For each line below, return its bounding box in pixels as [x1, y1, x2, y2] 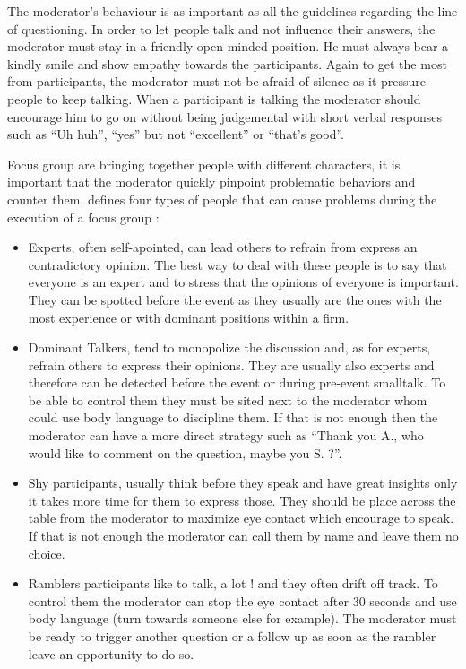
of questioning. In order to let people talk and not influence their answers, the [7, 19, 436, 38]
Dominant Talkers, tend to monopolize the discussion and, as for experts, [28, 338, 431, 357]
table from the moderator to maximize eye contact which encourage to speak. [28, 508, 454, 527]
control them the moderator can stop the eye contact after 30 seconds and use [28, 591, 457, 610]
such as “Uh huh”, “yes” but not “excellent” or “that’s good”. [7, 125, 344, 143]
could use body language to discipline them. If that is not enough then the [28, 408, 438, 427]
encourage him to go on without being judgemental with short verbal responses [7, 107, 443, 126]
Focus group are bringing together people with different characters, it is [7, 154, 401, 173]
